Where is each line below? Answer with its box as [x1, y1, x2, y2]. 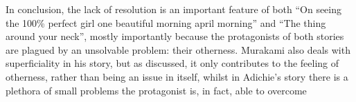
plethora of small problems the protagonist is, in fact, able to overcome [6, 83, 307, 97]
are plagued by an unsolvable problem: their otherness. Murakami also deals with [6, 42, 350, 57]
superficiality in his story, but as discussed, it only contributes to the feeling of [6, 56, 339, 70]
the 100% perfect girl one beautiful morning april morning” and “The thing [6, 15, 326, 30]
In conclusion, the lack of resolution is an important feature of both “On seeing [6, 2, 342, 16]
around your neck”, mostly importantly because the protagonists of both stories [6, 29, 344, 43]
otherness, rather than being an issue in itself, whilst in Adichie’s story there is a [6, 69, 348, 83]
